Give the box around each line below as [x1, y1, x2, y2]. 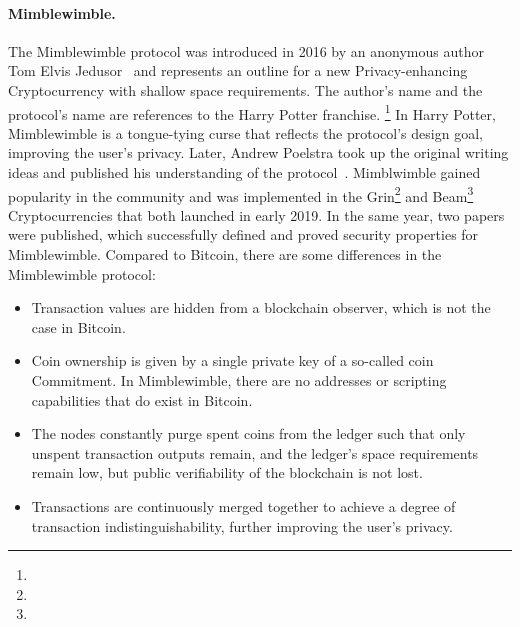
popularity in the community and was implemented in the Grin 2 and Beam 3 [8, 182, 474, 206]
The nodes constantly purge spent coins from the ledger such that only [31, 423, 466, 444]
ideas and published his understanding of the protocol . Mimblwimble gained [8, 162, 481, 183]
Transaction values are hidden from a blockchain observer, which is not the [31, 297, 491, 318]
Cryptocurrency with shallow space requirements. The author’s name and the [8, 79, 483, 100]
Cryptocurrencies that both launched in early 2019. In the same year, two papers [8, 204, 505, 225]
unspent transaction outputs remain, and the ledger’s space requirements [31, 442, 479, 463]
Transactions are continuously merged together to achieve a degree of [31, 495, 456, 516]
